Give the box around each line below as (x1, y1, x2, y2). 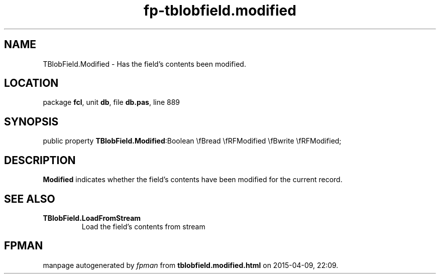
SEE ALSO (4, 192, 55, 205)
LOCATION (4, 77, 59, 90)
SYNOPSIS (4, 115, 59, 128)
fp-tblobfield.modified (144, 2, 296, 19)
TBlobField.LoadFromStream (43, 213, 141, 222)
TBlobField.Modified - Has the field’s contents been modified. (43, 59, 246, 68)
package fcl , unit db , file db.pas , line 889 (43, 98, 180, 107)
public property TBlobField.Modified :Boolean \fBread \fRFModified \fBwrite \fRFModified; (43, 136, 342, 146)
